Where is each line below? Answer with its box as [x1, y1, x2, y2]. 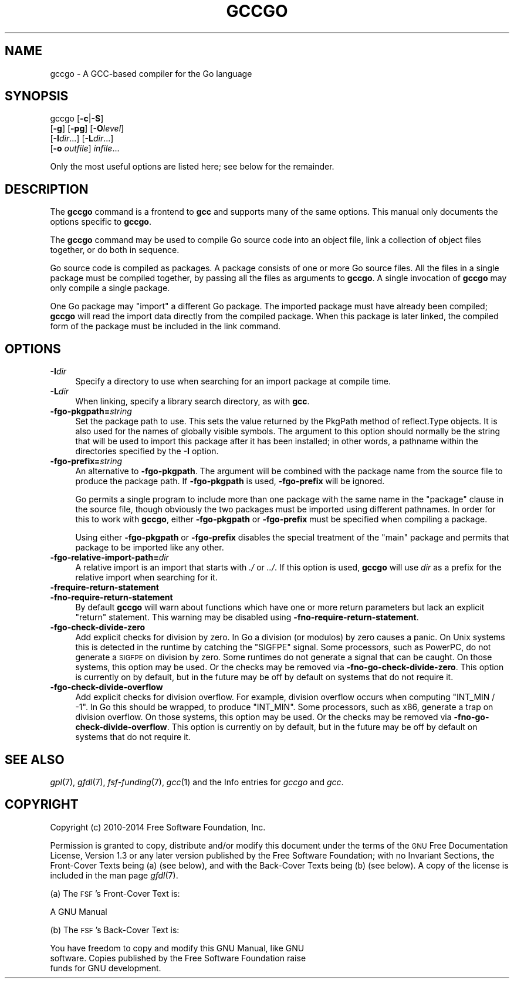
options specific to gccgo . [50, 217, 151, 227]
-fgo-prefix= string [50, 456, 123, 467]
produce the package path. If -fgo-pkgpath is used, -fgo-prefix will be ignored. [75, 476, 385, 487]
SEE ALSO [5, 752, 65, 767]
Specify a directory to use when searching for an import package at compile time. [75, 376, 391, 387]
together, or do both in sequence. [50, 245, 180, 255]
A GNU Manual [50, 906, 107, 917]
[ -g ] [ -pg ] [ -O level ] [50, 123, 124, 134]
